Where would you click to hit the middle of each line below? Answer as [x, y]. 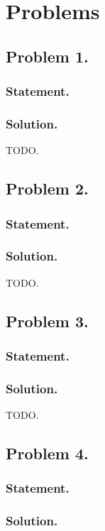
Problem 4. [47, 453]
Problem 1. [47, 56]
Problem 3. [47, 321]
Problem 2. [47, 188]
